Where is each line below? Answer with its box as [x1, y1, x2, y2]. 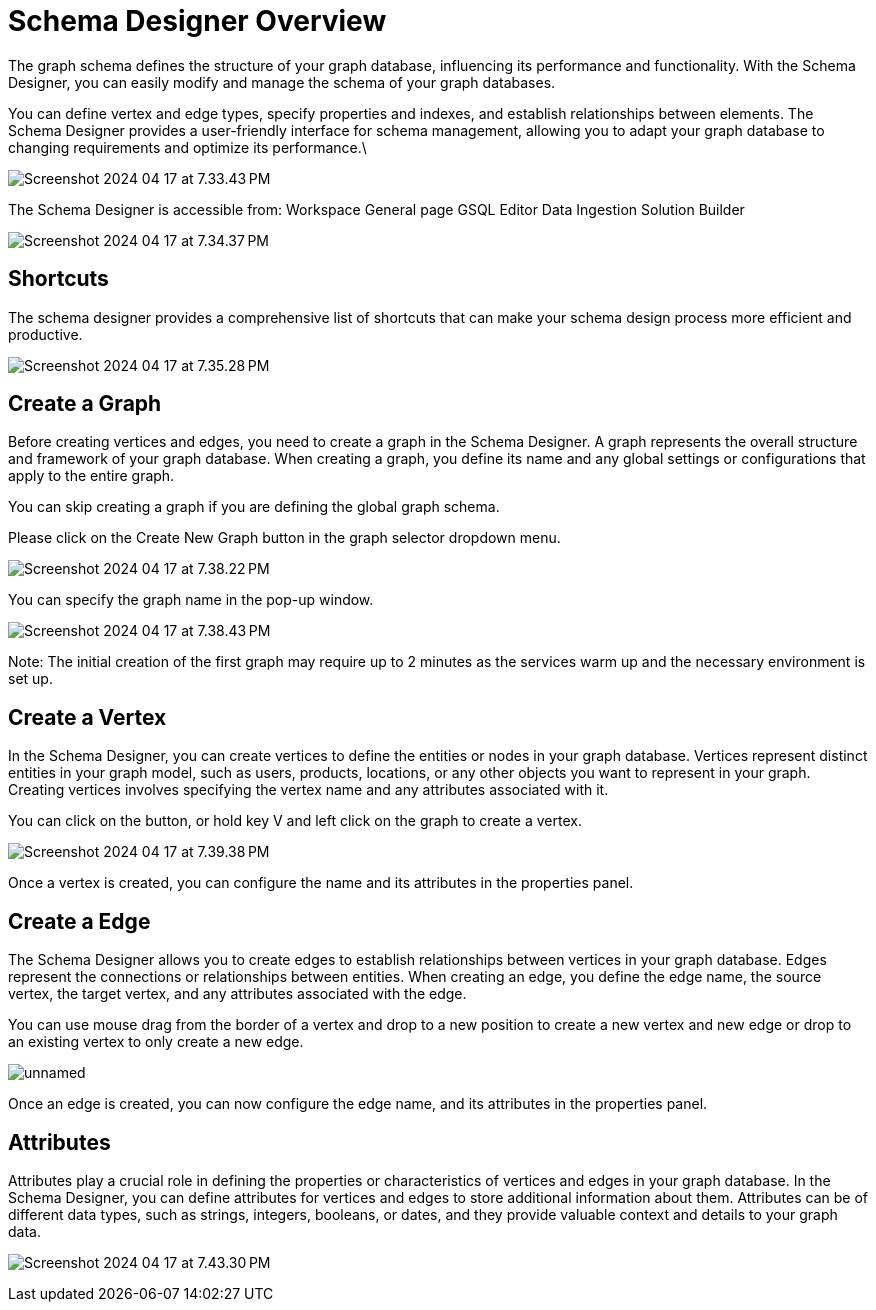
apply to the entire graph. [8, 467, 175, 485]
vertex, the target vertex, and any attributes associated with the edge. [8, 985, 467, 1003]
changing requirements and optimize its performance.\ [8, 138, 367, 156]
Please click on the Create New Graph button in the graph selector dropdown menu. [8, 529, 561, 547]
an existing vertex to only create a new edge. [8, 1033, 304, 1051]
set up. [8, 670, 53, 688]
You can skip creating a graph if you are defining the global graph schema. [8, 498, 500, 516]
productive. [8, 325, 83, 343]
